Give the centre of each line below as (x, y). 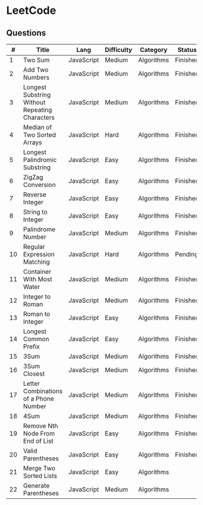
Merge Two (39, 468)
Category (154, 50)
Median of (38, 127)
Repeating (38, 110)
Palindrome (39, 229)
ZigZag (33, 177)
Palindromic (40, 160)
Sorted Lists (40, 476)
